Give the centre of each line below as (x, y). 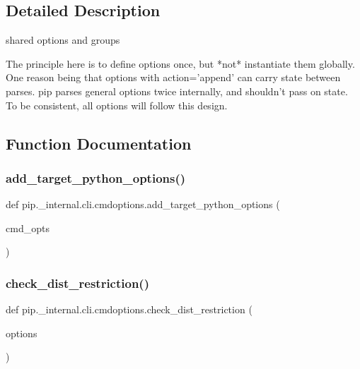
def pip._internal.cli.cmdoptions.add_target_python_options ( (143, 204)
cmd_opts (28, 228)
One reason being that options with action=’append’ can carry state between (173, 77)
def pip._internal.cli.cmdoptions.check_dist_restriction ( (129, 309)
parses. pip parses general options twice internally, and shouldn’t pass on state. (177, 91)
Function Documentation (99, 143)
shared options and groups (63, 40)
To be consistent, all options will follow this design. (117, 105)
